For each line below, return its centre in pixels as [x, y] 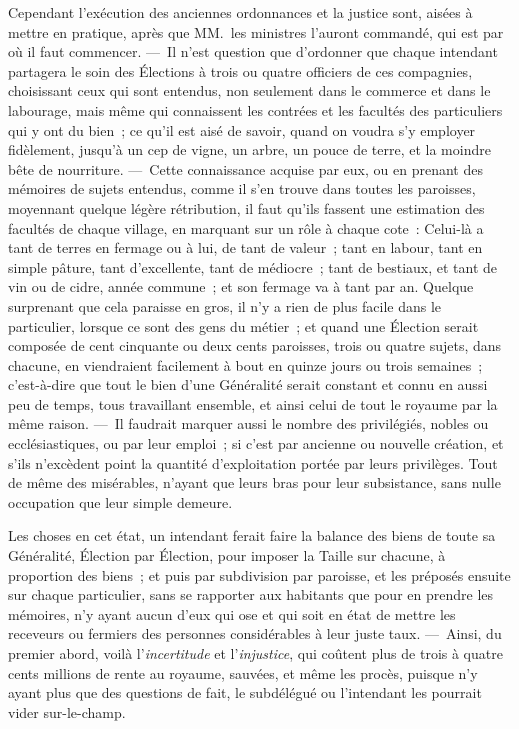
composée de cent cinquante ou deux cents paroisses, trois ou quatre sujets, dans [255, 345]
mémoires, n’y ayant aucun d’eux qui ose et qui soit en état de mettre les [232, 613]
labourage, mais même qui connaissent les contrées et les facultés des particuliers [255, 109]
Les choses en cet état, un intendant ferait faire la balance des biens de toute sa [252, 535]
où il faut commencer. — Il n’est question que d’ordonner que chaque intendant [253, 51]
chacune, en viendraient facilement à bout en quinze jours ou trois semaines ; [245, 364]
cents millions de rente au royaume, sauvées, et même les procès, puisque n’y [243, 672]
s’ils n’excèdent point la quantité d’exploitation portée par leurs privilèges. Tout [253, 462]
